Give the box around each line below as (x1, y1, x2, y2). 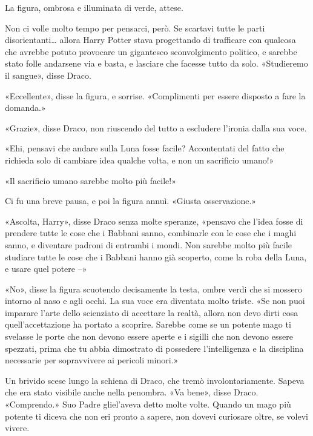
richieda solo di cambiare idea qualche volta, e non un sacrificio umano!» (5, 153, 274, 166)
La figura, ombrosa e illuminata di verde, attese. (5, 1, 183, 13)
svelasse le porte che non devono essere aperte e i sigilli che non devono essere (5, 330, 293, 343)
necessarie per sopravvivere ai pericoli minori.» (5, 354, 179, 366)
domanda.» (5, 101, 46, 114)
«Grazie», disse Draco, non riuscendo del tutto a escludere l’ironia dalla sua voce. (5, 121, 307, 134)
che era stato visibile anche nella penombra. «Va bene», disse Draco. (5, 386, 259, 398)
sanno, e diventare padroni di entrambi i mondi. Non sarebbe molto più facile (5, 238, 292, 251)
